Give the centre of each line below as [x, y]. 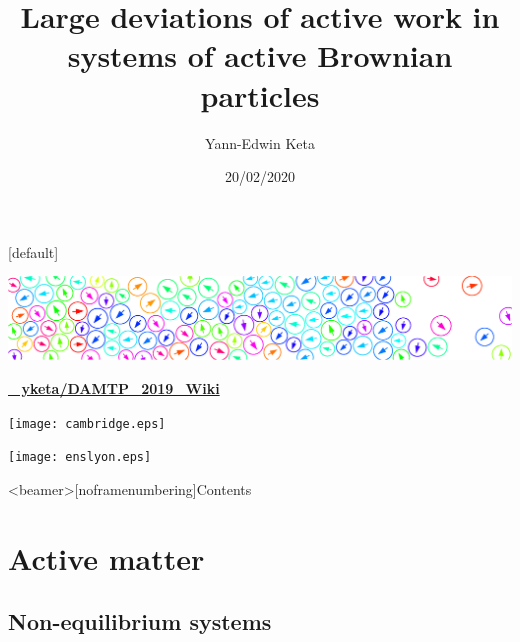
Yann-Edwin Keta [260, 142]
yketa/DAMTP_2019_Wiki [120, 388]
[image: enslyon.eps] [80, 457]
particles [260, 94]
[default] [33, 251]
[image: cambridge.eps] [87, 423]
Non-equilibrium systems [140, 621]
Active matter [106, 557]
